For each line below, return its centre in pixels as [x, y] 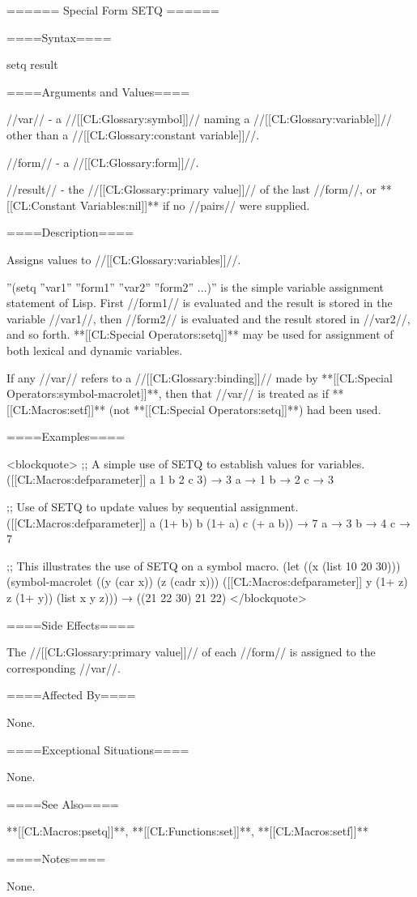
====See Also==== [63, 803]
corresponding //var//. [64, 667]
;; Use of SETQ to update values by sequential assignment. [153, 507]
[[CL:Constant [42, 205]
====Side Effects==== [71, 624]
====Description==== [70, 232]
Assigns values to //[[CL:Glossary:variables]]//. [124, 259]
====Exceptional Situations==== [98, 749]
